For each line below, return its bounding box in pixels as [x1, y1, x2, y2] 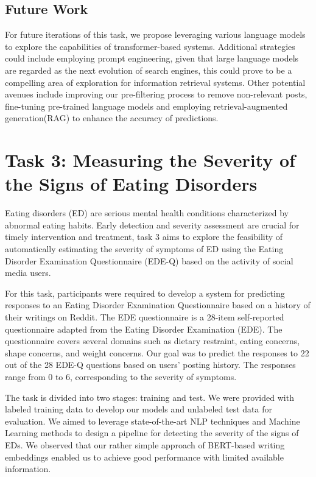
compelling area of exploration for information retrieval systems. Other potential [5, 76, 306, 88]
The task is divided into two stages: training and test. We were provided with [5, 390, 294, 403]
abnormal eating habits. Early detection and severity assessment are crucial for [5, 218, 300, 231]
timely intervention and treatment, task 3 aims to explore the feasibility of [5, 230, 283, 243]
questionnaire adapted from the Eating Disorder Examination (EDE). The [5, 322, 283, 335]
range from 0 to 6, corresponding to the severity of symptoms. [5, 370, 237, 383]
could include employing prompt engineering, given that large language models [5, 52, 299, 65]
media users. [5, 266, 51, 279]
